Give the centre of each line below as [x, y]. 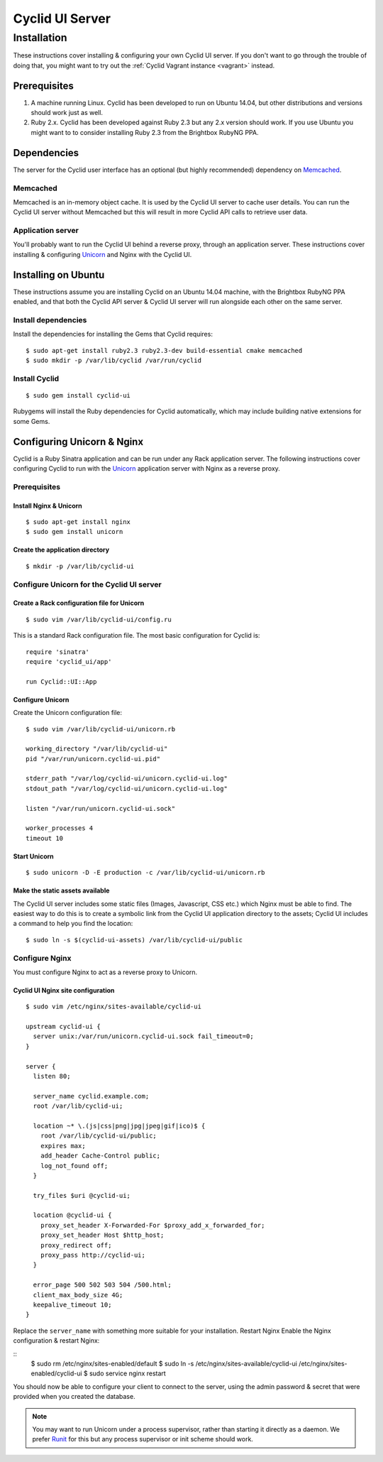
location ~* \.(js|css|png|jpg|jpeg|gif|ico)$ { [119, 1126]
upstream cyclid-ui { [63, 1027]
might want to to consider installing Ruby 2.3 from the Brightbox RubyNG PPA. [145, 132]
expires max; [63, 1146]
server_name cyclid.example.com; [91, 1096]
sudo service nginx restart [127, 1373]
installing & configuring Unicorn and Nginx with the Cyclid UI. [102, 254]
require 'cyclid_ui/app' [69, 661]
